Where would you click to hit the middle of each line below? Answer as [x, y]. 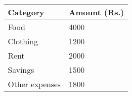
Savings [21, 70]
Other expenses [34, 84]
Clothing [23, 41]
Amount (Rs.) [96, 12]
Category [26, 12]
